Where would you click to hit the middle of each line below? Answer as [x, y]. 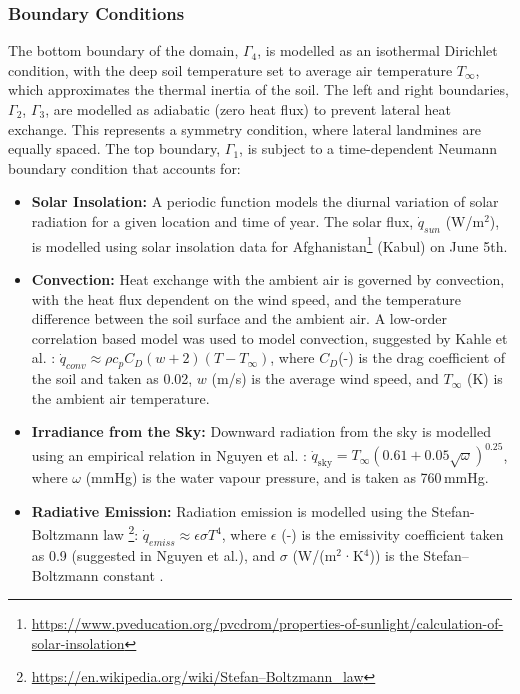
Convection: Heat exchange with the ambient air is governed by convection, [268, 279]
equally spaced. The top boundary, [114, 148]
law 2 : [121, 533]
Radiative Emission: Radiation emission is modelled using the [229, 510]
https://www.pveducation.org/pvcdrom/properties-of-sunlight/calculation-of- [267, 623]
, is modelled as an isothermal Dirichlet [377, 50]
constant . [133, 574]
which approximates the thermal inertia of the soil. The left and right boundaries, [258, 89]
